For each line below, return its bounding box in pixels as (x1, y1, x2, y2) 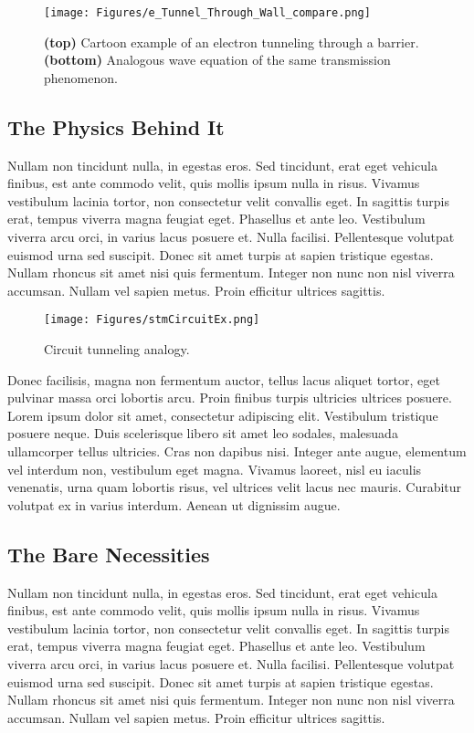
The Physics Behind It (7, 112, 225, 141)
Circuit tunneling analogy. (44, 340, 190, 359)
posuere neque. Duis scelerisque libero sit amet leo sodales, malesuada (7, 424, 398, 443)
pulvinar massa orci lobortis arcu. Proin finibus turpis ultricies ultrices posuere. (7, 388, 452, 407)
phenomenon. (44, 68, 118, 87)
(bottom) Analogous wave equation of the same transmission (44, 50, 391, 69)
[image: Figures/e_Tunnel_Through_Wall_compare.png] (44, 6, 371, 19)
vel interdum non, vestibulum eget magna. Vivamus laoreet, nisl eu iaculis (7, 459, 422, 478)
